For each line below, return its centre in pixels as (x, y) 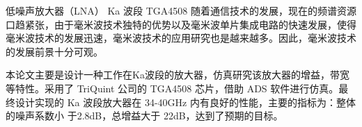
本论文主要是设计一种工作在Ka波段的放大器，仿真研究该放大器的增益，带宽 (178, 75)
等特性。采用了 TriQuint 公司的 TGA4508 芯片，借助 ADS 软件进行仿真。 (172, 88)
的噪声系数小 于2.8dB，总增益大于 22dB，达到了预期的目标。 (144, 116)
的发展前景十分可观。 (54, 51)
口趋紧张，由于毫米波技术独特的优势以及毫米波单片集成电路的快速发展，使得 (181, 24)
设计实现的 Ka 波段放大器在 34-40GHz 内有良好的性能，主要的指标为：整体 (185, 102)
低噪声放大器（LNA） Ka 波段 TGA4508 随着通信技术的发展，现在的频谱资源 (181, 10)
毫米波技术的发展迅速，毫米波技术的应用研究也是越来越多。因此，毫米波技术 (181, 38)
